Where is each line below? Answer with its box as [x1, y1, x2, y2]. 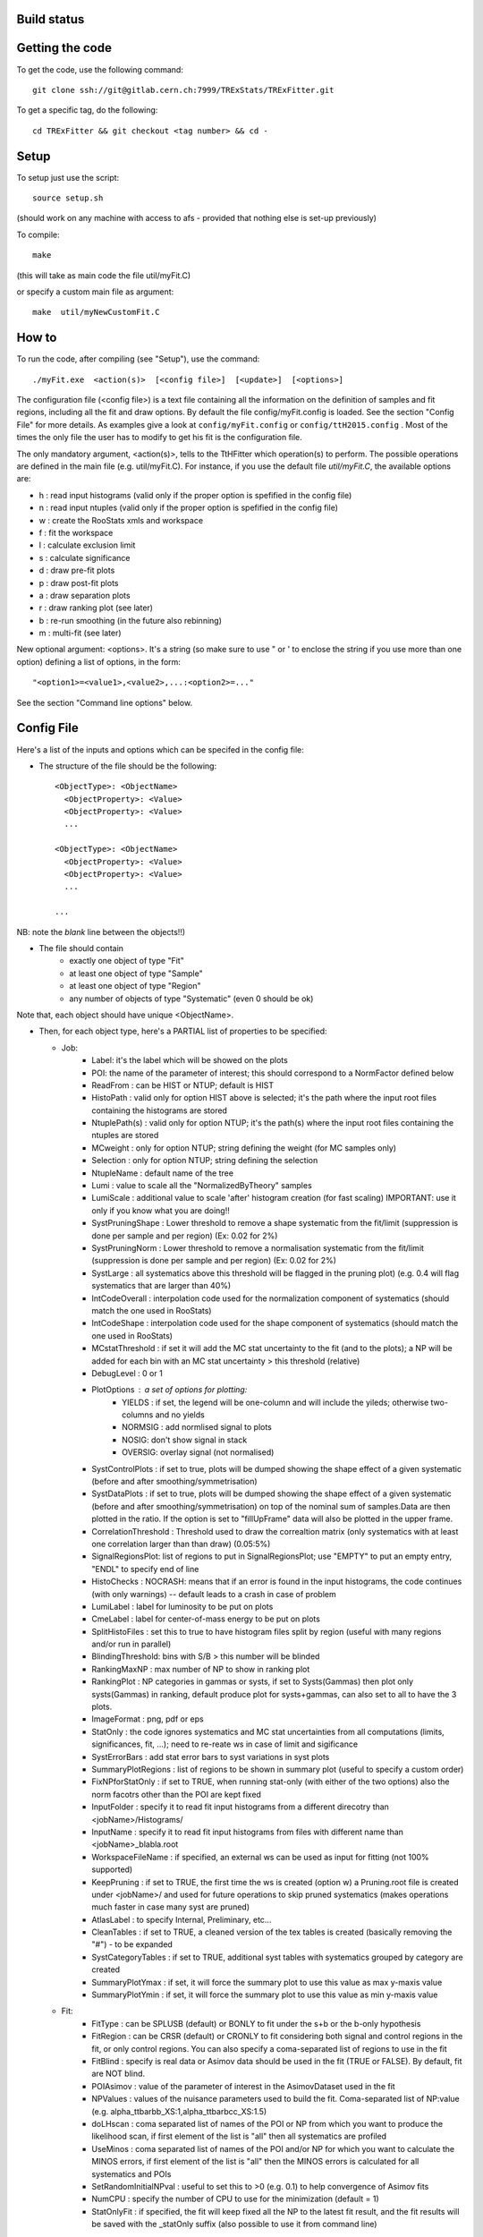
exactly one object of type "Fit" [69, 956, 185, 966]
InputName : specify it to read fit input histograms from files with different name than [91, 1826, 404, 1837]
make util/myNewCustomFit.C [32, 307, 160, 318]
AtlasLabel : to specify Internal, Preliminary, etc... [91, 1914, 272, 1925]
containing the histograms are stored [91, 1105, 228, 1116]
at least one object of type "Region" [69, 981, 201, 991]
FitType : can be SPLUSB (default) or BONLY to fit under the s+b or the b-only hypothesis [91, 2018, 421, 2029]
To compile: [16, 229, 60, 240]
